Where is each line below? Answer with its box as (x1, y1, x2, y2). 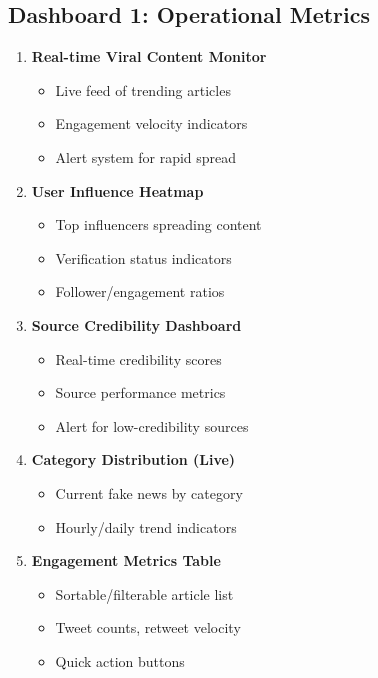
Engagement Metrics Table (31, 550, 221, 571)
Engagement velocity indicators (55, 113, 248, 134)
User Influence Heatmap (31, 180, 204, 201)
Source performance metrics (55, 382, 226, 403)
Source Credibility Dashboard (31, 314, 242, 335)
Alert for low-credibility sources (55, 415, 249, 436)
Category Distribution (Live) (31, 449, 236, 470)
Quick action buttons (55, 650, 185, 671)
